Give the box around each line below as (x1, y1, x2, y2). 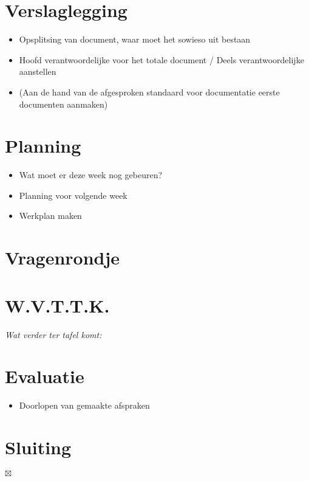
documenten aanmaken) (19, 97, 108, 110)
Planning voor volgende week (19, 189, 127, 201)
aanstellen (19, 65, 56, 78)
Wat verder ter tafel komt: (5, 328, 102, 341)
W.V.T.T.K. (5, 292, 110, 317)
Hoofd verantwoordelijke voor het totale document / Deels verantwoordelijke (19, 53, 304, 66)
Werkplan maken (19, 209, 82, 222)
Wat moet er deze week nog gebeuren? (19, 168, 163, 181)
